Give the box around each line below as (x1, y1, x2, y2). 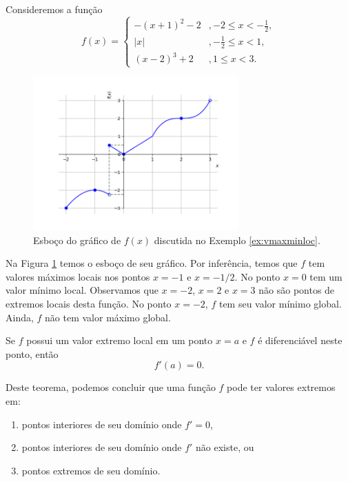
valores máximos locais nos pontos (6, 269, 150, 283)
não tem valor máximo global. (45, 310, 171, 324)
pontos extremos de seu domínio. (21, 463, 161, 477)
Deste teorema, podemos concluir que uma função (6, 380, 216, 394)
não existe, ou (196, 440, 254, 454)
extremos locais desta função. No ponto (6, 296, 172, 310)
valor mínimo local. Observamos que (6, 283, 158, 297)
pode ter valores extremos (227, 380, 336, 394)
